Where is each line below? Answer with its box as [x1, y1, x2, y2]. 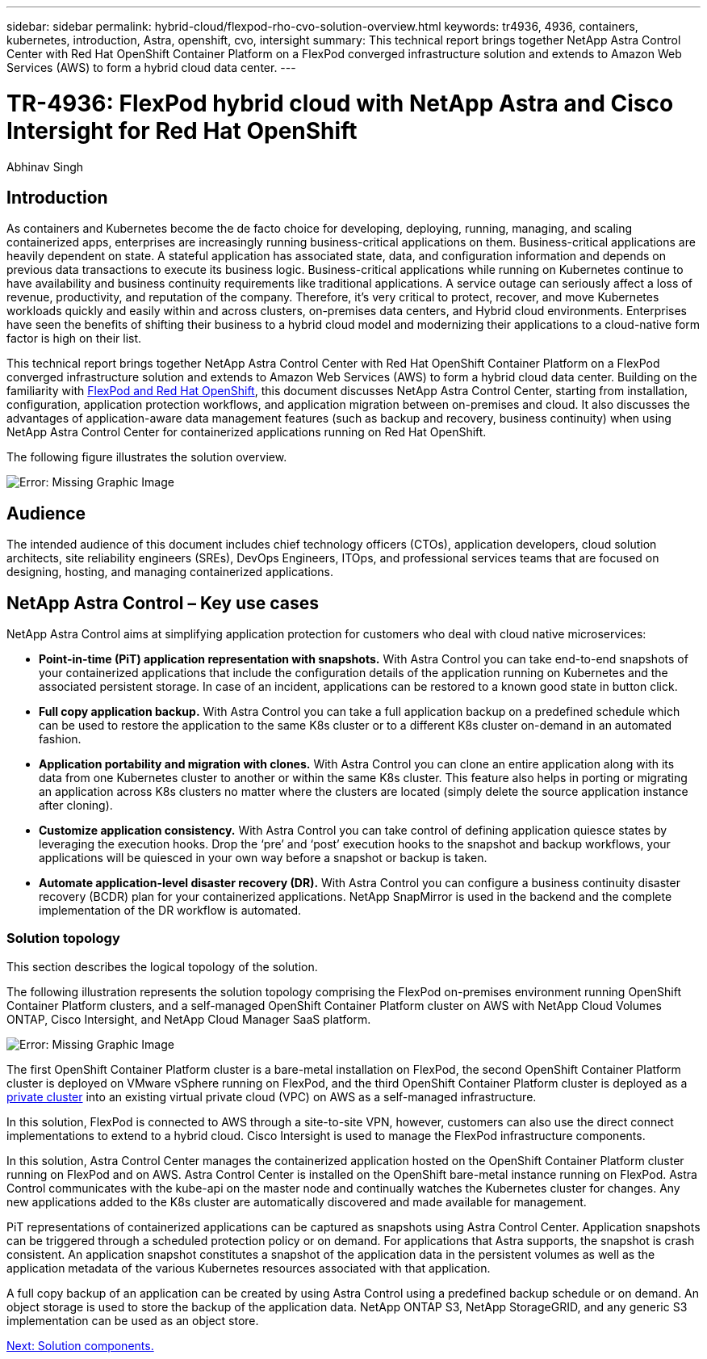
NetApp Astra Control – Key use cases [6, 592, 320, 613]
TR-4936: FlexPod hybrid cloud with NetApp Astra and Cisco [6, 89, 674, 117]
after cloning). [39, 798, 113, 813]
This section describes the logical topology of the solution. [6, 959, 318, 974]
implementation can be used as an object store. [6, 1313, 259, 1327]
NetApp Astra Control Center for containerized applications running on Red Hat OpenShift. [6, 425, 487, 440]
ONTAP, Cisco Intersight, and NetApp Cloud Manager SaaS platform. [6, 1012, 371, 1026]
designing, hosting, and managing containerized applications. [6, 565, 333, 579]
